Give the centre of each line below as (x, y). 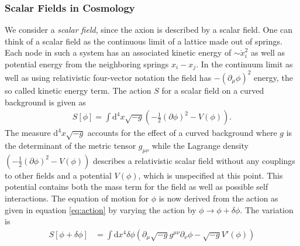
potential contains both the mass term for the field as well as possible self (137, 187)
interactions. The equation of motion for (77, 198)
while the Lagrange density (200, 145)
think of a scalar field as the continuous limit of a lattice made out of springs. (144, 41)
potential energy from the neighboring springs (87, 64)
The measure (28, 133)
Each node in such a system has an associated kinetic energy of (118, 52)
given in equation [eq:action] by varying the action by (101, 209)
